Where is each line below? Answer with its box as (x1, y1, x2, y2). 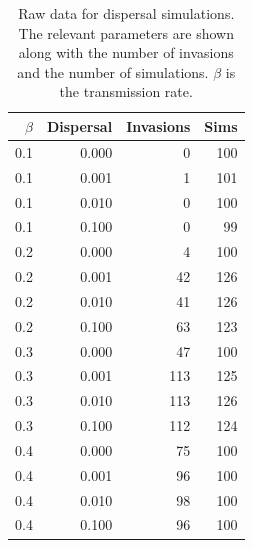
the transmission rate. (59, 81, 193, 102)
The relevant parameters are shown (18, 22, 234, 43)
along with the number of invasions (18, 42, 234, 63)
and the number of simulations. (17, 61, 209, 82)
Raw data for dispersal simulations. (18, 3, 235, 23)
